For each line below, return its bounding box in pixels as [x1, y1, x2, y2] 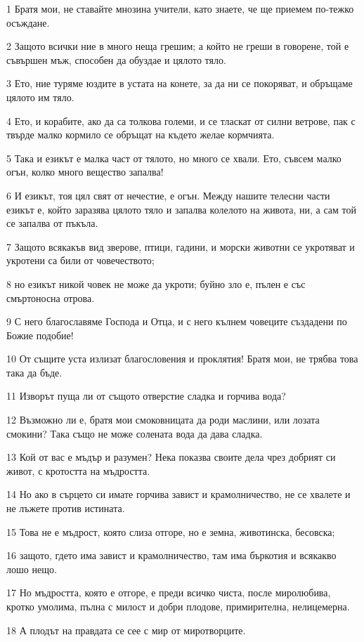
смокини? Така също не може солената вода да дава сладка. [6, 426, 263, 440]
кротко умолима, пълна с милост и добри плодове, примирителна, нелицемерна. [6, 599, 350, 613]
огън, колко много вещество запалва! [6, 164, 164, 179]
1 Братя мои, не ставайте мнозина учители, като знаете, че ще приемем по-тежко [6, 1, 354, 15]
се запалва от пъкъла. [6, 216, 98, 230]
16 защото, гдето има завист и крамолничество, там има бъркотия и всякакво [6, 548, 337, 563]
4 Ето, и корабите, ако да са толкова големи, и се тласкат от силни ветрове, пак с [6, 113, 356, 128]
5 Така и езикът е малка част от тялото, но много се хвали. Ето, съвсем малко [6, 150, 342, 165]
